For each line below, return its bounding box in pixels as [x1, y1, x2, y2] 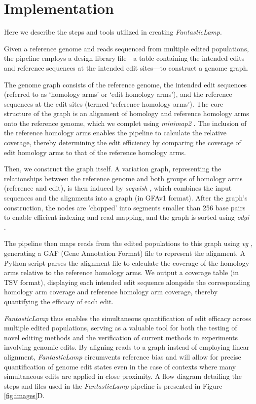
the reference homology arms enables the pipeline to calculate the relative [4, 127, 226, 138]
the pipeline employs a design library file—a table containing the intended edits [4, 53, 245, 63]
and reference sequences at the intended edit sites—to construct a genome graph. [4, 62, 249, 73]
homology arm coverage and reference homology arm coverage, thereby [4, 286, 218, 297]
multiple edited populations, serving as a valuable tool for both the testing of [4, 323, 237, 333]
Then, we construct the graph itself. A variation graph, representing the [4, 163, 221, 174]
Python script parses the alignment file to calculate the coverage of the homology [4, 257, 250, 268]
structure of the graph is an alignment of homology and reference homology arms [4, 108, 249, 119]
